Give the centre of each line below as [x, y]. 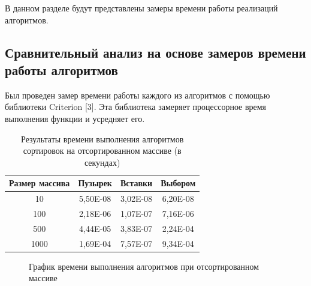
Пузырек [95, 183]
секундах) [102, 162]
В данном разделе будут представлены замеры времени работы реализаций [141, 8]
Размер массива [40, 183]
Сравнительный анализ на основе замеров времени [155, 52]
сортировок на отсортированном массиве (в [102, 151]
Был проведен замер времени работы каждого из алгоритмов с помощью [138, 95]
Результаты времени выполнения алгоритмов [102, 138]
